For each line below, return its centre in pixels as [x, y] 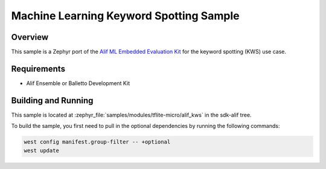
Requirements [38, 69]
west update [42, 150]
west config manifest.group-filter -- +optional [97, 142]
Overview [30, 37]
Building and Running [52, 100]
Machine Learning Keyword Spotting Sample [125, 16]
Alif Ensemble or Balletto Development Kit [78, 83]
